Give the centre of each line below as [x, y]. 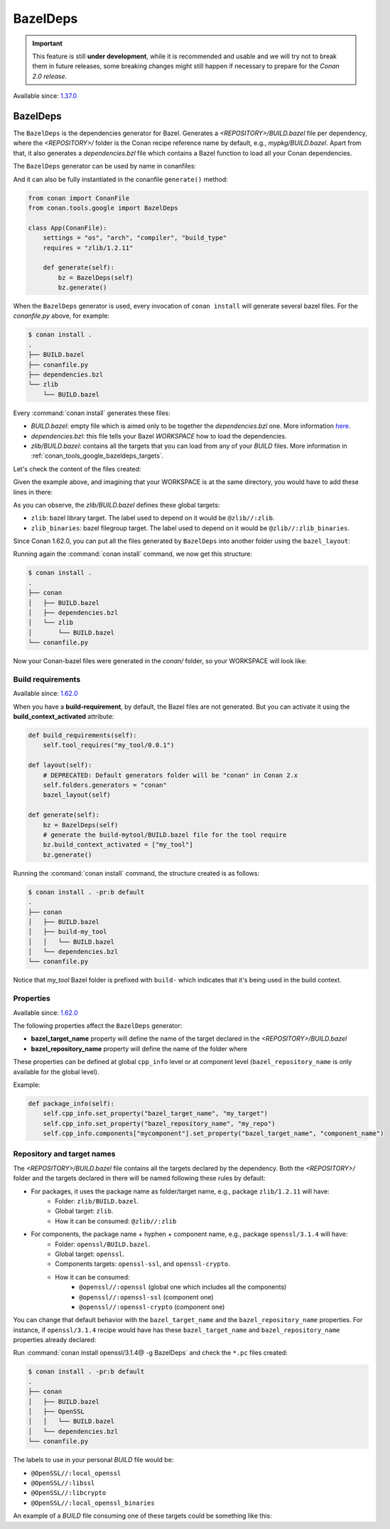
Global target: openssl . [90, 1254]
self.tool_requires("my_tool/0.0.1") [109, 745]
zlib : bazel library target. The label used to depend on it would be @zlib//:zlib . [153, 518]
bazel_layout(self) [77, 795]
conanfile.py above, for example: [61, 316]
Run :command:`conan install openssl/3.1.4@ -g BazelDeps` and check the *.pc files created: [150, 1353]
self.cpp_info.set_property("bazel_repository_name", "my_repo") [159, 1123]
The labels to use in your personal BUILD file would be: [93, 1460]
